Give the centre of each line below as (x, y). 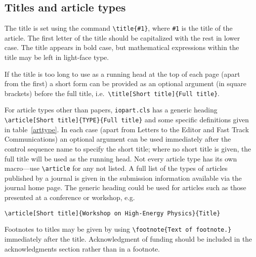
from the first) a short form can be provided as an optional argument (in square (126, 83)
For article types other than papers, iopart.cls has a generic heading (111, 110)
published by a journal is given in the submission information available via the (123, 178)
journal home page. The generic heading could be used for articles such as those (125, 187)
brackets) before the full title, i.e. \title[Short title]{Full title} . (112, 93)
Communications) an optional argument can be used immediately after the (118, 139)
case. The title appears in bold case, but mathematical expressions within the (122, 47)
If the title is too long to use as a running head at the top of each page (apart (122, 74)
